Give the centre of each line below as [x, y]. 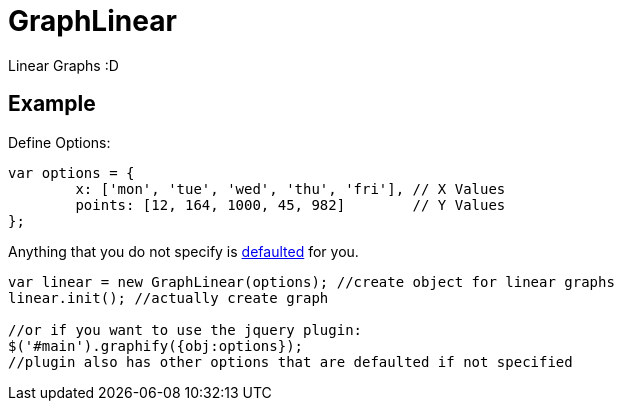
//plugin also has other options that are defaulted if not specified [290, 361]
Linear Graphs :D [63, 65]
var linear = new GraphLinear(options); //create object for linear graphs [311, 281]
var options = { [71, 172]
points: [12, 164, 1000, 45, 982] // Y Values [290, 204]
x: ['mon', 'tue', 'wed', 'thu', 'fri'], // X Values [290, 188]
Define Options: [59, 142]
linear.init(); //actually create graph [168, 297]
